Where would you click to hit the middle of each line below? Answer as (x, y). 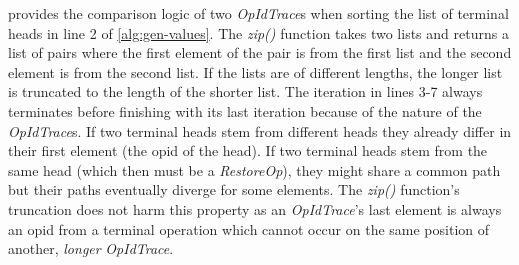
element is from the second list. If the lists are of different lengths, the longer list (255, 71)
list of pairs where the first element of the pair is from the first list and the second (260, 52)
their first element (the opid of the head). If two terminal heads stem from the (248, 150)
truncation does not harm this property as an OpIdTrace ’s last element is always (255, 208)
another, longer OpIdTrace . (91, 248)
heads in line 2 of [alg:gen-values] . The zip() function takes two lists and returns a (258, 32)
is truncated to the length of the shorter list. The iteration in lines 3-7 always (245, 91)
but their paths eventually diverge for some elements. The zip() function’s (234, 189)
